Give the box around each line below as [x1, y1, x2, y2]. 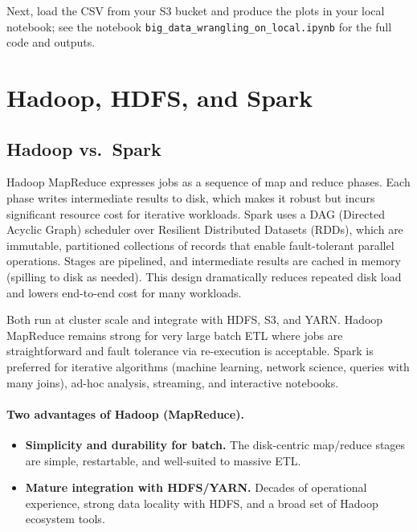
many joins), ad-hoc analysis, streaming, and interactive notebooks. [6, 374, 339, 391]
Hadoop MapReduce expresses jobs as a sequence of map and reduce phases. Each [6, 174, 411, 190]
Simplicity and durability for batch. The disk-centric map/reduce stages [25, 436, 406, 452]
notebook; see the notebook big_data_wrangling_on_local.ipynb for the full [6, 18, 392, 35]
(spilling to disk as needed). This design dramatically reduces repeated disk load [6, 268, 402, 284]
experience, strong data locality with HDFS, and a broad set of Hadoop [25, 494, 378, 511]
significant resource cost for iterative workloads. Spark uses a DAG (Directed [6, 205, 385, 222]
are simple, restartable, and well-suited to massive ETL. [25, 452, 301, 469]
